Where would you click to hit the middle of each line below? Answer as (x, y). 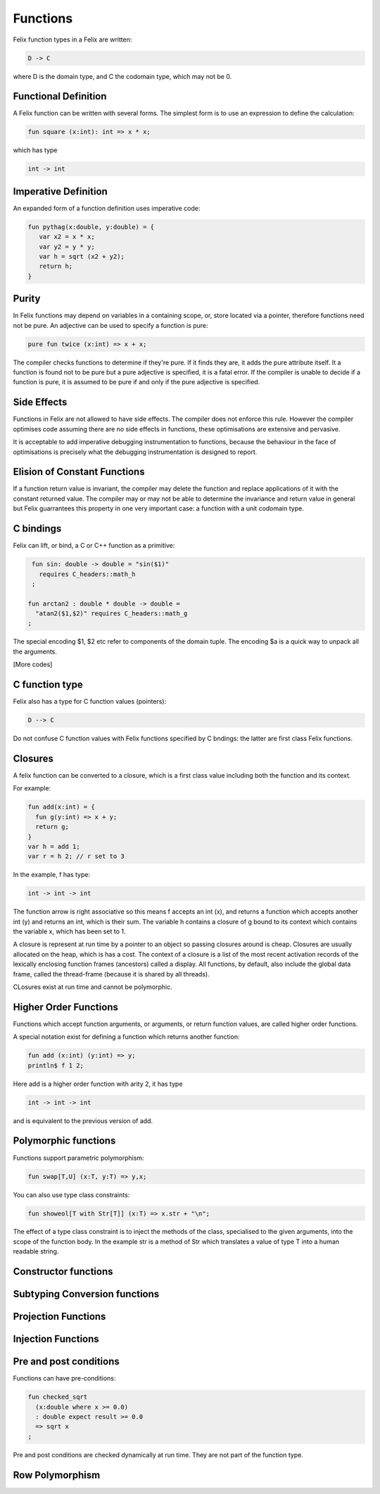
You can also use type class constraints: (71, 1194)
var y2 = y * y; (67, 246)
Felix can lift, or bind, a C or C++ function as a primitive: (94, 546)
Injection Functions (56, 1339)
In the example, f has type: (52, 875)
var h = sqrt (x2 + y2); (82, 257)
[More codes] (33, 665)
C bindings (37, 529)
